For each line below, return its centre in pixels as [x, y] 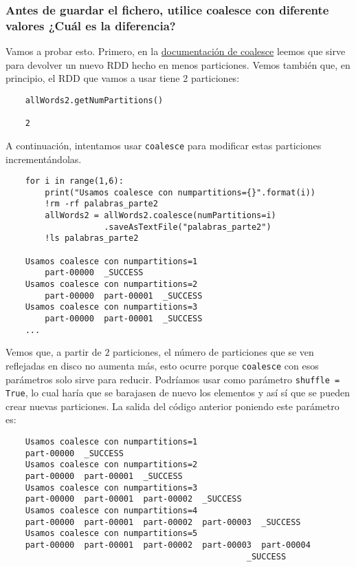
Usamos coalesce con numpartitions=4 [111, 511]
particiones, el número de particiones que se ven [213, 352]
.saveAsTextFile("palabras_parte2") [188, 227]
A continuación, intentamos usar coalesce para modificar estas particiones [164, 145]
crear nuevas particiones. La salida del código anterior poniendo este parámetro [173, 406]
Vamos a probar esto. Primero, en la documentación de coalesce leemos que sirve [176, 51]
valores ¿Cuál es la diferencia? [91, 25]
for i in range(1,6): [74, 181]
